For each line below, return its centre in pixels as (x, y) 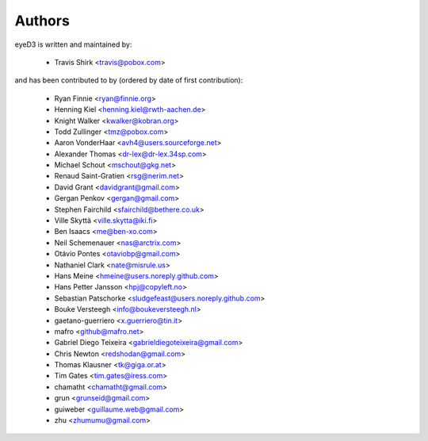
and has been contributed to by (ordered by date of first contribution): (129, 80)
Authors (42, 21)
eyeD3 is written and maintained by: (73, 44)
